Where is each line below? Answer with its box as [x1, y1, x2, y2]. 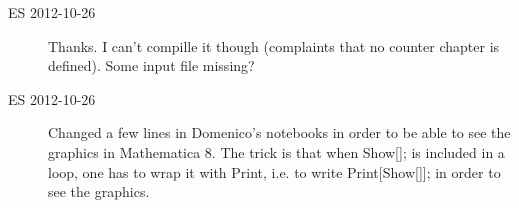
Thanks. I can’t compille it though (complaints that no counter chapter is [48, 35, 500, 56]
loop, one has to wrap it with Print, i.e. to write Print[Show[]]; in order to [48, 161, 501, 182]
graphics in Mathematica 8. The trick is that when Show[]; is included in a [48, 141, 505, 162]
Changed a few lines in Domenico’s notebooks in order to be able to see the [48, 122, 511, 143]
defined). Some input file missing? [48, 55, 255, 76]
